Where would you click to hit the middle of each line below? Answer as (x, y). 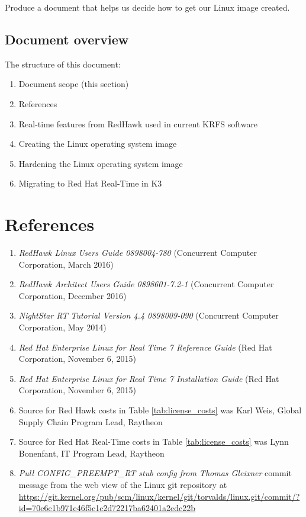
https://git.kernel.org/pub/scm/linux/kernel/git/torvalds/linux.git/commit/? (159, 496)
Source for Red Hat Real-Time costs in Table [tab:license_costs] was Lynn (154, 441)
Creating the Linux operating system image (98, 144)
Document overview (67, 39)
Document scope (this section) (74, 84)
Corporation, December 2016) (73, 295)
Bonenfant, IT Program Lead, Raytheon (91, 453)
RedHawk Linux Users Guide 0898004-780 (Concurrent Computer (138, 253)
